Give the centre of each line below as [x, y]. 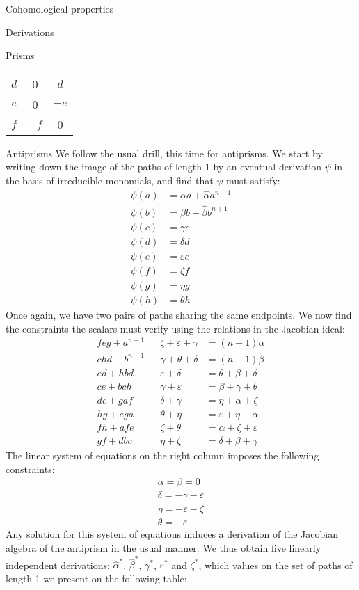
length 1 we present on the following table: [96, 578]
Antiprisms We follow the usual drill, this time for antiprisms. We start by [164, 153]
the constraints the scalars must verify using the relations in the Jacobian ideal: [175, 328]
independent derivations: [58, 565]
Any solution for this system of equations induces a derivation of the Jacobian [172, 534]
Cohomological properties [60, 8]
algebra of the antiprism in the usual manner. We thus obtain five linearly [163, 548]
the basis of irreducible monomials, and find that [110, 180]
